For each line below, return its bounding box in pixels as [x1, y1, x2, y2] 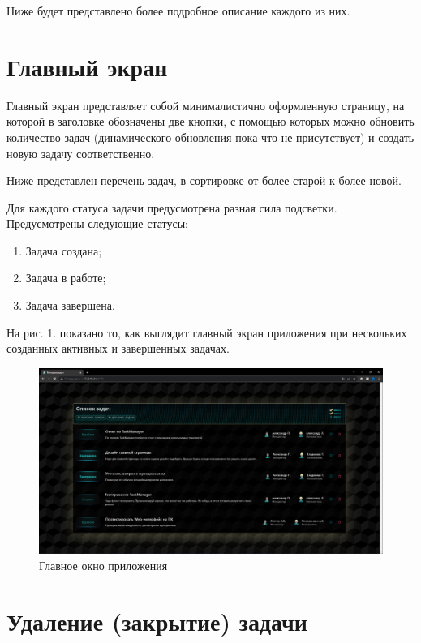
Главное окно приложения [39, 556, 168, 573]
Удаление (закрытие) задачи [6, 604, 307, 637]
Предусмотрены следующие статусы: [6, 215, 188, 232]
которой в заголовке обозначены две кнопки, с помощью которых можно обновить [6, 113, 415, 130]
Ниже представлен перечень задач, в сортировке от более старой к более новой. [6, 172, 402, 189]
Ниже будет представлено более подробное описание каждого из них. [6, 2, 350, 19]
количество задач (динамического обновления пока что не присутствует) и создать [6, 128, 415, 145]
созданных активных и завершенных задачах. [6, 340, 230, 357]
